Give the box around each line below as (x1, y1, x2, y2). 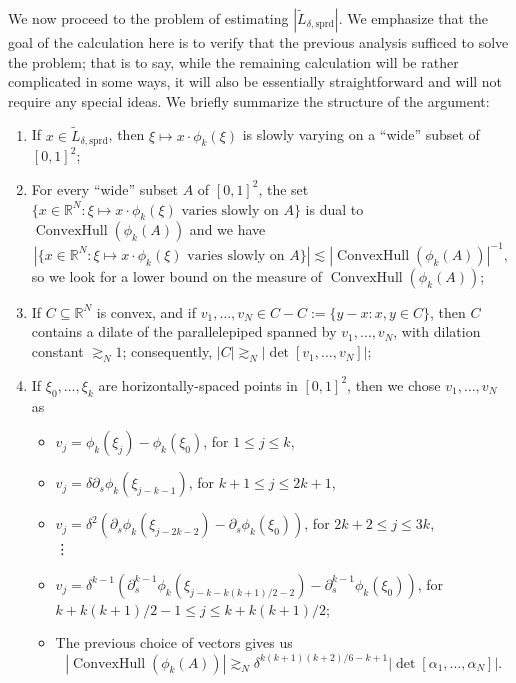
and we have (189, 219, 266, 240)
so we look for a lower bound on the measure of (31, 265, 323, 286)
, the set (258, 178, 309, 199)
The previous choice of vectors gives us (55, 632, 293, 653)
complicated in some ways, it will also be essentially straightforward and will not (8, 71, 503, 92)
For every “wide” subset (31, 178, 179, 199)
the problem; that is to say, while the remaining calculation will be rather (8, 51, 459, 72)
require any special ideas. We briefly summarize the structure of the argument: (8, 90, 490, 111)
